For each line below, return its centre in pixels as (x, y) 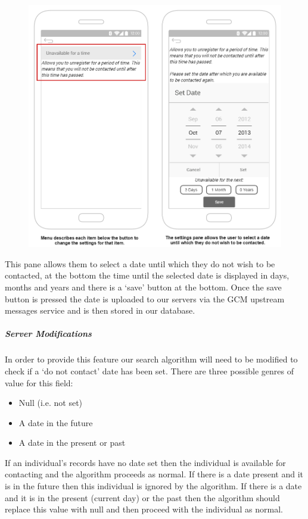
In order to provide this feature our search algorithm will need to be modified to (151, 359)
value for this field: (39, 382)
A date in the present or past (72, 443)
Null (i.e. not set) (51, 403)
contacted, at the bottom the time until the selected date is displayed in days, (147, 275)
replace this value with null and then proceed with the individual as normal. (144, 509)
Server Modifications (48, 334)
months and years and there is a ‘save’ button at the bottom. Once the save (143, 287)
